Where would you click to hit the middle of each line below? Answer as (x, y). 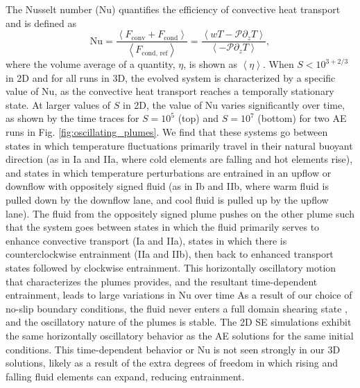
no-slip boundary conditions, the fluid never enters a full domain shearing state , (177, 308)
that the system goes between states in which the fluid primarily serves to (163, 227)
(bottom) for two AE (302, 118)
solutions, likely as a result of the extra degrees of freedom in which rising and (172, 363)
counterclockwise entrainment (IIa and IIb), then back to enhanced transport (170, 254)
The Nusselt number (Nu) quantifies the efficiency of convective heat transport (173, 9)
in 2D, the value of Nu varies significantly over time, (234, 104)
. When (278, 64)
